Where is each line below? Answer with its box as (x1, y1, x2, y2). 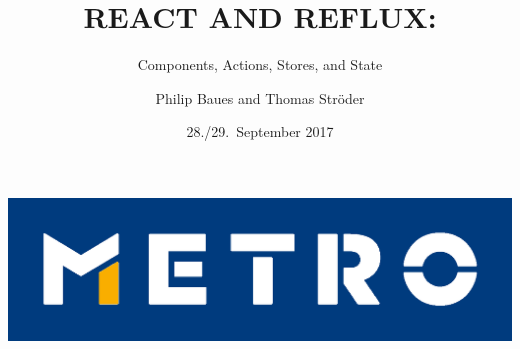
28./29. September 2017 (186, 121, 334, 142)
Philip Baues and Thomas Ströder (155, 87, 365, 108)
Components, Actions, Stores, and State (137, 54, 383, 75)
